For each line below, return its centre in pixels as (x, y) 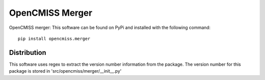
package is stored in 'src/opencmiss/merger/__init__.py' (65, 71)
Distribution (28, 52)
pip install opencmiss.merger (54, 39)
